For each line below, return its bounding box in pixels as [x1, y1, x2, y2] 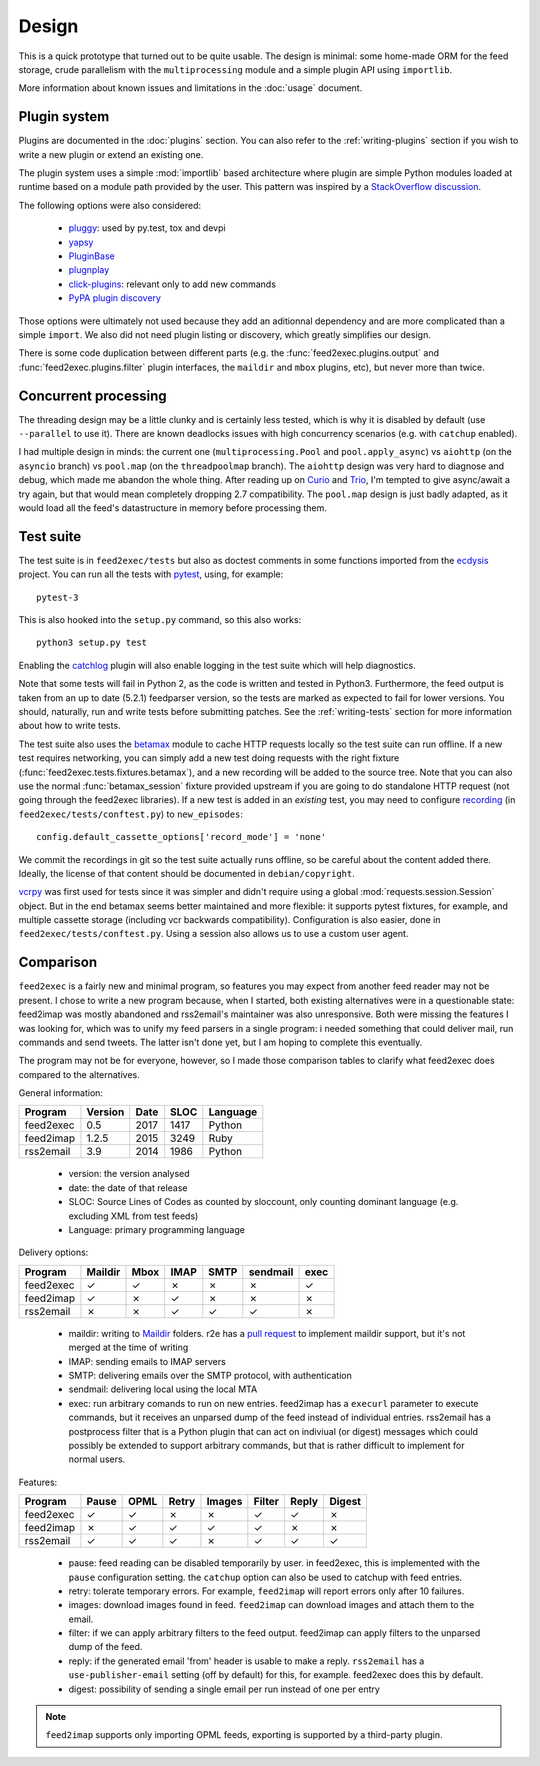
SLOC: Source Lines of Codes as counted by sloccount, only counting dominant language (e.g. [68, 1196, 459, 1208]
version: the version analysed [68, 1168, 190, 1180]
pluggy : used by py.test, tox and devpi [68, 222, 226, 234]
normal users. [68, 1453, 126, 1465]
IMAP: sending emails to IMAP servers [68, 1355, 227, 1367]
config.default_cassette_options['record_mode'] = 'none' [36, 831, 327, 843]
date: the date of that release [68, 1181, 188, 1194]
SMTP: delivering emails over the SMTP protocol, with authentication [68, 1370, 352, 1381]
